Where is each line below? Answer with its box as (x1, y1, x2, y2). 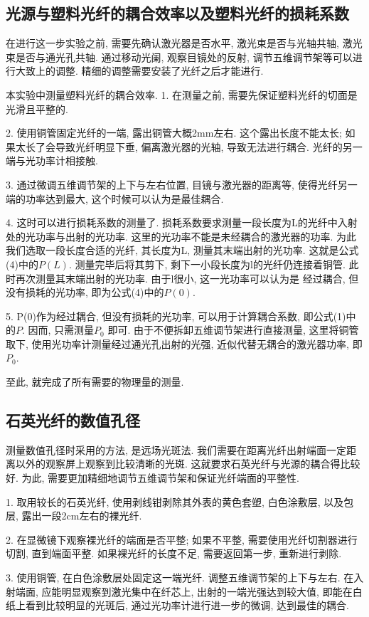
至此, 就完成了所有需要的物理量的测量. (6, 374, 184, 389)
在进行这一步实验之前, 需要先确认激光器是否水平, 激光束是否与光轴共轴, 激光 (6, 36, 363, 51)
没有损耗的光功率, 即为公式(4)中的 (6, 285, 164, 300)
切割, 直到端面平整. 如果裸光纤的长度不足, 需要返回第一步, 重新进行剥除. (6, 546, 342, 561)
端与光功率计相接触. (6, 153, 98, 168)
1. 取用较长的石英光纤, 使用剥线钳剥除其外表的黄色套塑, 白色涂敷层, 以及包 (6, 494, 354, 509)
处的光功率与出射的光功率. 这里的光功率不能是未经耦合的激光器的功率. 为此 (6, 228, 357, 243)
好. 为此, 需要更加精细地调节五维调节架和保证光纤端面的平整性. (6, 470, 299, 485)
